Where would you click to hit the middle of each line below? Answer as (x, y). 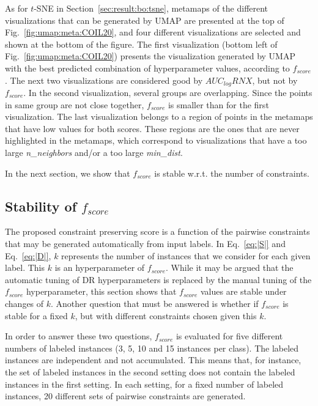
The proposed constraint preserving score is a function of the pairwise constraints (157, 231)
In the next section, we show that (68, 173)
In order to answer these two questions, (79, 336)
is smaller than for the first (218, 104)
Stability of (41, 206)
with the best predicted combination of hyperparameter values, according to (147, 68)
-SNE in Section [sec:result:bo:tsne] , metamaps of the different (151, 8)
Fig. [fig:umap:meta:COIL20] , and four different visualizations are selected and (153, 32)
